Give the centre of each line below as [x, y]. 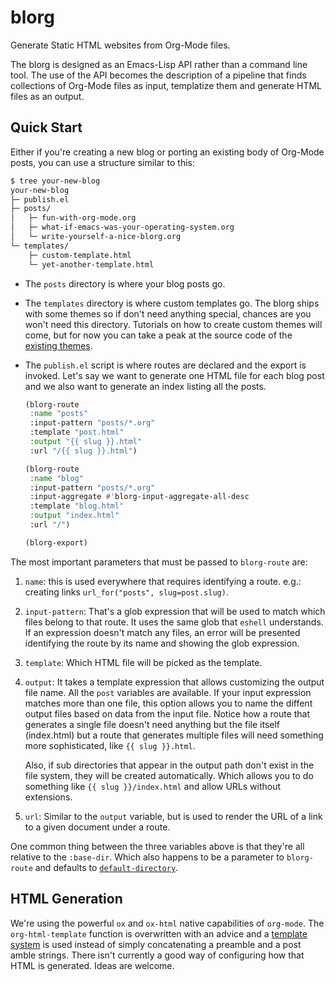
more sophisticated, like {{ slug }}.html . [110, 745]
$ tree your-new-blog [55, 181]
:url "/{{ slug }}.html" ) [83, 451]
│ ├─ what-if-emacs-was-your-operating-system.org [122, 227]
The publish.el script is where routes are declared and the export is [165, 365]
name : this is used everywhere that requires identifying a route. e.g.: [163, 581]
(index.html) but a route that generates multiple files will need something [174, 735]
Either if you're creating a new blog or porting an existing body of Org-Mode [167, 152]
